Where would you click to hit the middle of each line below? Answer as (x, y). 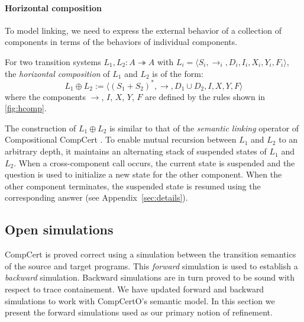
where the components (45, 96)
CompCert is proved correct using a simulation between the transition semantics (151, 254)
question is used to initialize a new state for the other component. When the (143, 174)
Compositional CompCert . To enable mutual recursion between (121, 139)
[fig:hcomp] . (26, 108)
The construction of (41, 128)
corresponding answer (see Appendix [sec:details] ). (96, 197)
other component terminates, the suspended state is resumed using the (133, 186)
